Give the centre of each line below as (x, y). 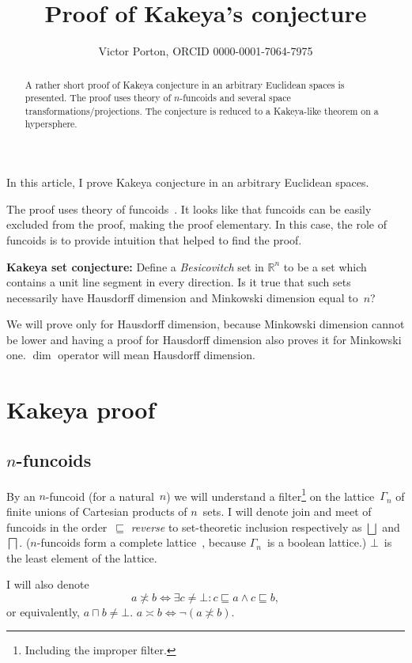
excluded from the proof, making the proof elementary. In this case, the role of (197, 224)
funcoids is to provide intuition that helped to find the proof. (154, 239)
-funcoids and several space (235, 98)
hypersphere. (51, 124)
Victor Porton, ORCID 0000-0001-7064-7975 (206, 51)
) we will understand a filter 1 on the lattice (270, 494)
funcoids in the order (57, 527)
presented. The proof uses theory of (98, 98)
